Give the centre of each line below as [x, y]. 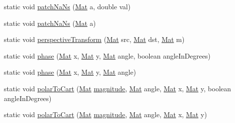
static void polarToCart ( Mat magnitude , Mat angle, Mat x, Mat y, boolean [117, 88]
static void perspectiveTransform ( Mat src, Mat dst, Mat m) [94, 39]
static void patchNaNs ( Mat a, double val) [67, 6]
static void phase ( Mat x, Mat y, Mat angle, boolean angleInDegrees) [107, 55]
